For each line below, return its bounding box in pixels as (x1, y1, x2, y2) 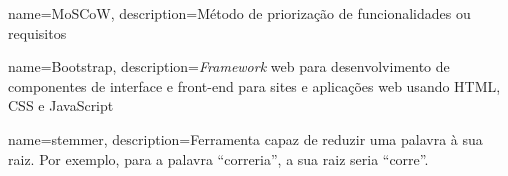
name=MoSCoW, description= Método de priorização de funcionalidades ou (8, 3, 471, 23)
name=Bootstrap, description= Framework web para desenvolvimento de (8, 56, 450, 77)
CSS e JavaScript (8, 95, 114, 116)
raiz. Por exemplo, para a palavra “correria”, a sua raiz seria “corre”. (8, 148, 429, 169)
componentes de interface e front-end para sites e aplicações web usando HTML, (8, 75, 501, 96)
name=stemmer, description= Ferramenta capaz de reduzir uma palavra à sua (8, 128, 483, 149)
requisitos (8, 22, 67, 43)
